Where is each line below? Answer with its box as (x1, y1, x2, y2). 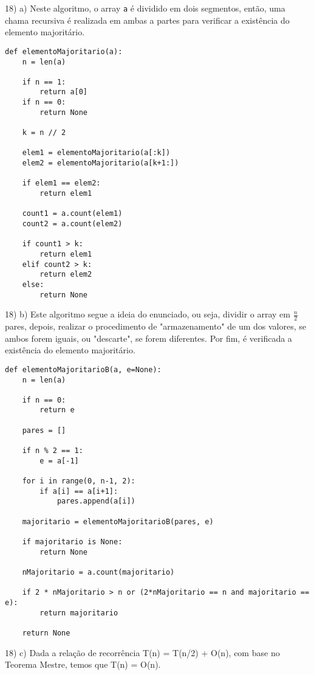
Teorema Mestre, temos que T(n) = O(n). (5, 658, 161, 671)
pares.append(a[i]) (56, 497, 135, 506)
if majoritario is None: (22, 538, 123, 547)
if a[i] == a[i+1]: (39, 486, 118, 496)
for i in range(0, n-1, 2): (22, 477, 135, 486)
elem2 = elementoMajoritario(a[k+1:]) (22, 159, 179, 168)
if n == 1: (22, 77, 66, 86)
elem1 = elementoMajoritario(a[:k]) (22, 148, 171, 157)
